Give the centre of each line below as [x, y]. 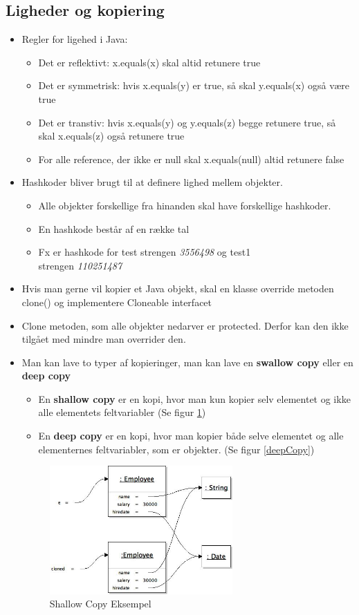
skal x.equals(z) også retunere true [111, 136]
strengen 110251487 [80, 265]
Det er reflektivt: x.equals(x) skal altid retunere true [149, 62]
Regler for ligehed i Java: [75, 39]
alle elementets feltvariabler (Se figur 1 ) [122, 412]
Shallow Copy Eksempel [100, 604]
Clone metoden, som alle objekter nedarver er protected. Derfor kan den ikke [185, 325]
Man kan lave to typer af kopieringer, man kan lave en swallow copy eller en [187, 362]
